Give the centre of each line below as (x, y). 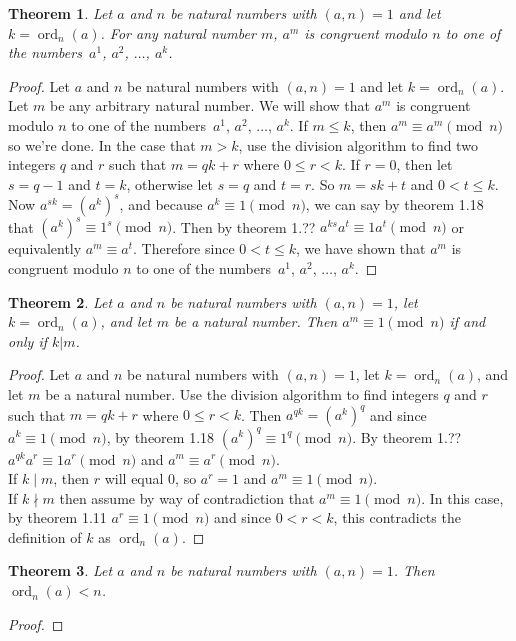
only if (28, 340)
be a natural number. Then (256, 321)
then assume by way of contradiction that (187, 497)
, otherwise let (169, 183)
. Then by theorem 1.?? (244, 226)
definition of (45, 536)
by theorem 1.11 (57, 517)
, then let (424, 164)
